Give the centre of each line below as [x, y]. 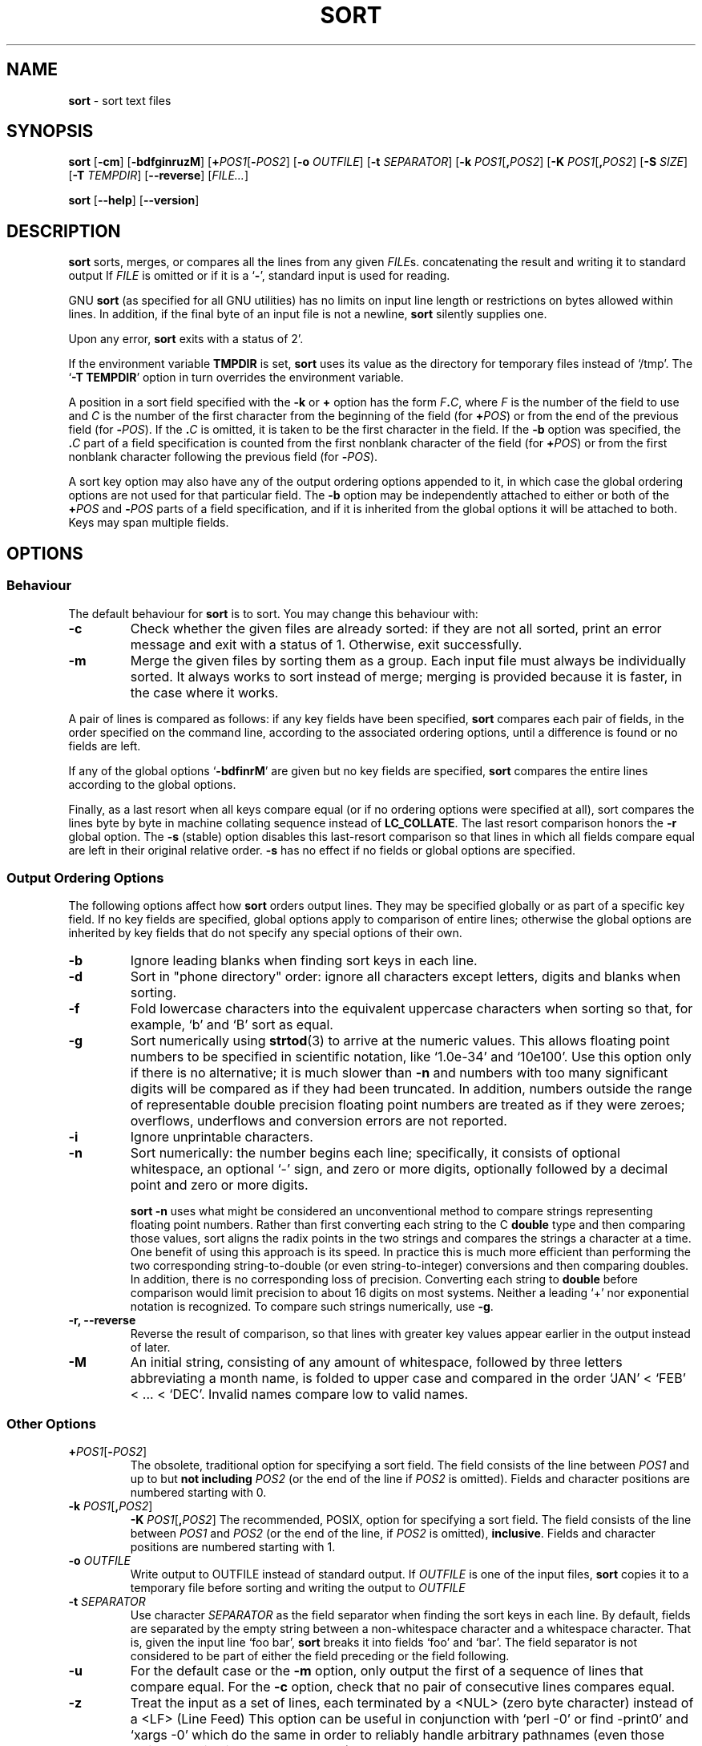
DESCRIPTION [64, 231]
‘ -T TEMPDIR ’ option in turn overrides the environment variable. [236, 378]
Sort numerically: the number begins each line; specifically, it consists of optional [375, 1153]
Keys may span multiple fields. [149, 523]
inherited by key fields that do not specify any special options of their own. [265, 933]
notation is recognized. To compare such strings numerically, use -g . [312, 1307]
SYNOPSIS [50, 131]
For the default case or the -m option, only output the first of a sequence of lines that [387, 1671]
